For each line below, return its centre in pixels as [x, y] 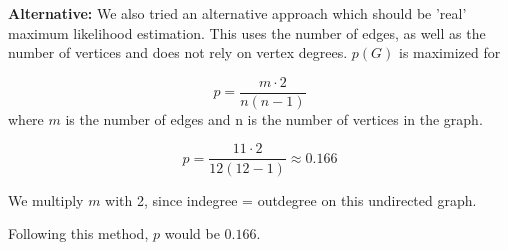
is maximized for [449, 52]
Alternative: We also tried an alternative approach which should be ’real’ [237, 13]
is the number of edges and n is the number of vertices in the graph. [274, 118]
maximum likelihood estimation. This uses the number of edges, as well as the [247, 32]
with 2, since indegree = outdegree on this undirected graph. [291, 199]
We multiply [46, 199]
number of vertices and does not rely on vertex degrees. [178, 52]
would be [192, 233]
